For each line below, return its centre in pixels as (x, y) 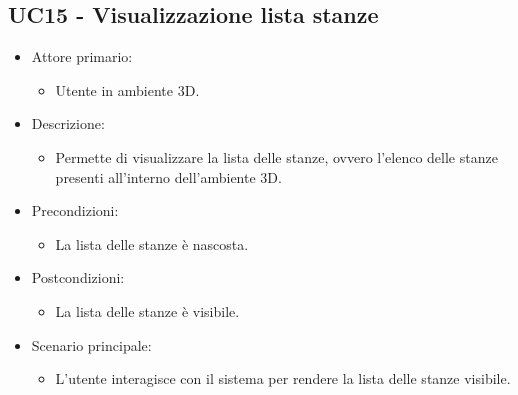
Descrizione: (68, 123)
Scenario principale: (91, 344)
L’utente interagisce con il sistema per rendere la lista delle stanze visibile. (283, 378)
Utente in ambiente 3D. (127, 89)
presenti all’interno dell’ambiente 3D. (168, 176)
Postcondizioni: (78, 277)
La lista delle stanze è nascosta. (152, 243)
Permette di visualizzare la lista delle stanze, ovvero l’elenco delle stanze (276, 156)
